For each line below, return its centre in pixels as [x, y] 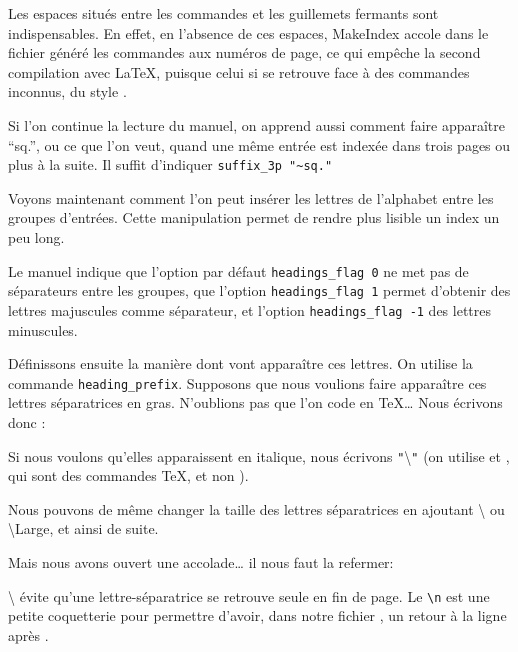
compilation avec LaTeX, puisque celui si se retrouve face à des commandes [239, 71]
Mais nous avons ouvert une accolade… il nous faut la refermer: [201, 562]
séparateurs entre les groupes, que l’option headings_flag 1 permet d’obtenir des [259, 290]
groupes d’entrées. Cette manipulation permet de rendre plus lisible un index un [254, 217]
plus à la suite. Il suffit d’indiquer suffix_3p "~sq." [170, 164]
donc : [27, 422]
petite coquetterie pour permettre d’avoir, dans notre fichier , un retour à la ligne [257, 615]
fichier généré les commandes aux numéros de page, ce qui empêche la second [244, 52]
